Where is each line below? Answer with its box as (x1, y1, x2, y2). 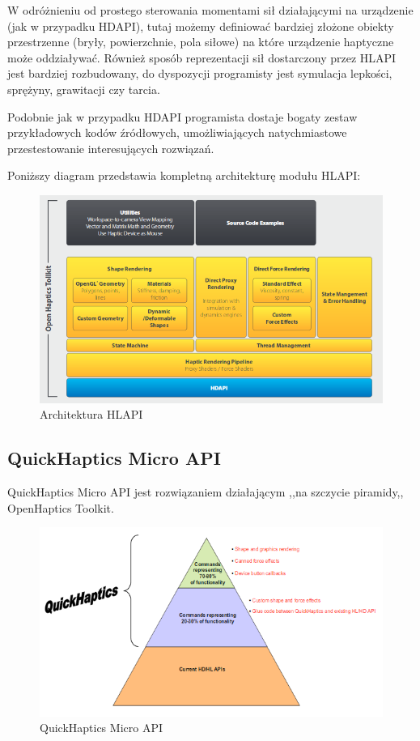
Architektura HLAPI (40, 406, 143, 423)
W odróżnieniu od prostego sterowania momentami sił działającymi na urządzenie (7, 2, 414, 18)
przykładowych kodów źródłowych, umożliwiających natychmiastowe (7, 124, 347, 141)
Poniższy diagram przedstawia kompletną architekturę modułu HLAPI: (7, 167, 361, 184)
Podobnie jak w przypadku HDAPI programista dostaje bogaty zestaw (7, 108, 358, 125)
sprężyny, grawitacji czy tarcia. (7, 80, 160, 97)
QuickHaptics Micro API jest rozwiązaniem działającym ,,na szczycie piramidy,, (7, 483, 404, 500)
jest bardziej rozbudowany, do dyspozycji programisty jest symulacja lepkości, (7, 65, 392, 82)
